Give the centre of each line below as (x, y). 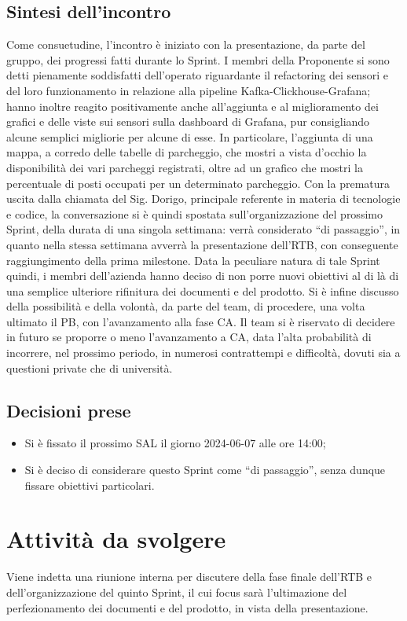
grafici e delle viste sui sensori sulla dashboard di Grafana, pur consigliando (188, 121)
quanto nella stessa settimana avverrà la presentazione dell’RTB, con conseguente (202, 244)
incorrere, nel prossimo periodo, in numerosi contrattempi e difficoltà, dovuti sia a (203, 353)
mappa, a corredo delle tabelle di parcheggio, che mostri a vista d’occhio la (187, 152)
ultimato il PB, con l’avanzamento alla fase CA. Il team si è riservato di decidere (201, 321)
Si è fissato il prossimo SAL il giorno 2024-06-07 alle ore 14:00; (175, 443)
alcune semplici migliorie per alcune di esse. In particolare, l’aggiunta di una (190, 136)
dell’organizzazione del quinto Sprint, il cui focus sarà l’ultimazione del (177, 592)
